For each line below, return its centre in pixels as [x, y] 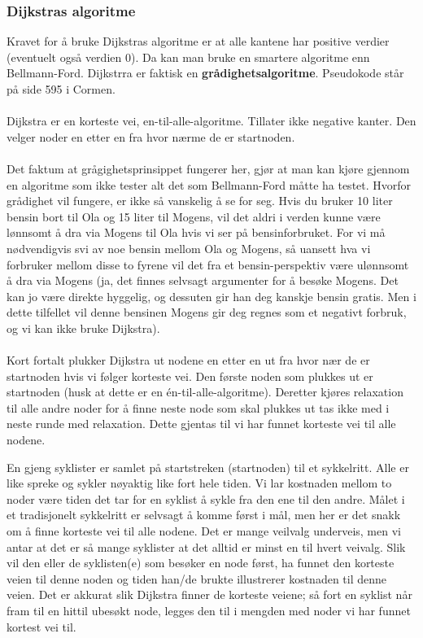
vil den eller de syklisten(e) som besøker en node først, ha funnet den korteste [201, 563]
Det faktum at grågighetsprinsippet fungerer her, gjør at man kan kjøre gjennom [208, 168]
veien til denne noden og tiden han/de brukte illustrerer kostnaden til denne [197, 578]
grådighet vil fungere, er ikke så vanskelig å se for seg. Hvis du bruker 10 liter [200, 201]
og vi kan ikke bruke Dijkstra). [83, 328]
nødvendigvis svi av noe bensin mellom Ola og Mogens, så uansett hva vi [189, 248]
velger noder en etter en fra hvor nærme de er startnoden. [151, 136]
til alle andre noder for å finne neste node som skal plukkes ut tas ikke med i [198, 407]
